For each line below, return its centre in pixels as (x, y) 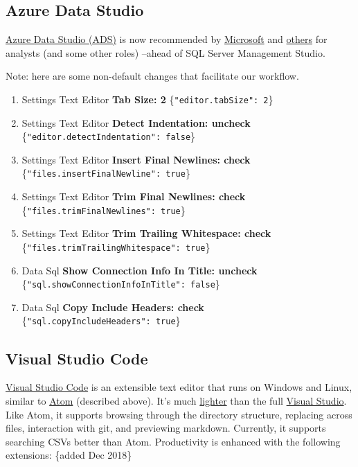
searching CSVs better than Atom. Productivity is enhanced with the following (173, 441)
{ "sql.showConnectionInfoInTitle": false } (121, 284)
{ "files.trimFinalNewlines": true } (104, 210)
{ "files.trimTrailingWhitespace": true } (116, 246)
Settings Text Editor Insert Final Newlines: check (136, 159)
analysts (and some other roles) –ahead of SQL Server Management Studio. (165, 52)
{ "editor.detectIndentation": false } (109, 136)
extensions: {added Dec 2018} (69, 455)
